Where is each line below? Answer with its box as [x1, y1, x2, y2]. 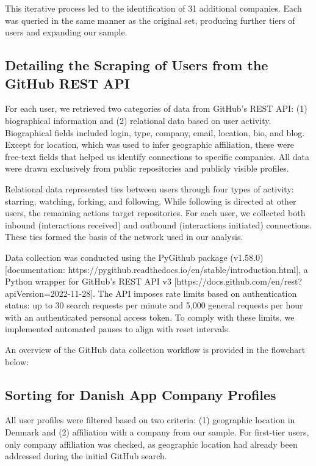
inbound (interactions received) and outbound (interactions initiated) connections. [5, 218, 312, 231]
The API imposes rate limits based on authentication [98, 286, 297, 299]
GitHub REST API [5, 73, 131, 92]
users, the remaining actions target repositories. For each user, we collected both [5, 206, 306, 219]
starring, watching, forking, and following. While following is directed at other [5, 194, 296, 207]
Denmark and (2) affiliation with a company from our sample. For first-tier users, [5, 426, 309, 439]
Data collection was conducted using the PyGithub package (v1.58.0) [5, 250, 264, 263]
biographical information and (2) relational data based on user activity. [5, 114, 271, 126]
